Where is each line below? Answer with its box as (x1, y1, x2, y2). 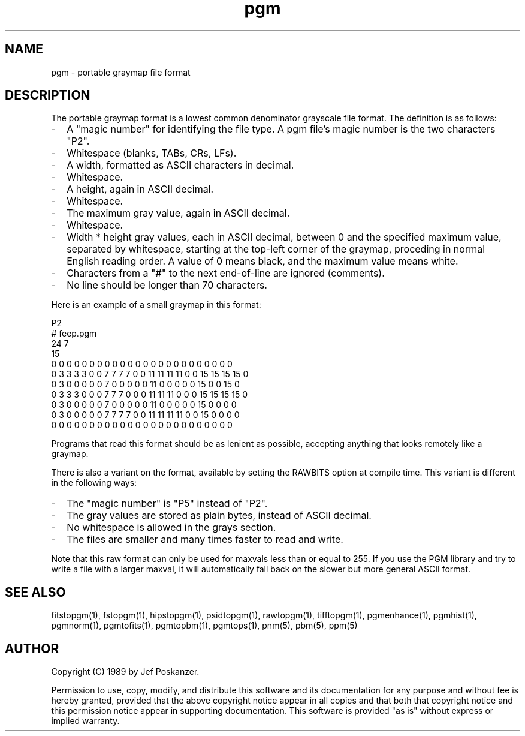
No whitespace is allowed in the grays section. (67, 521, 276, 534)
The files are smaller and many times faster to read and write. (67, 533, 343, 546)
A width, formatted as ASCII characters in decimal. (67, 159, 294, 172)
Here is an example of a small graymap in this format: (51, 299, 261, 310)
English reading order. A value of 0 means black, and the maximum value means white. (67, 255, 458, 268)
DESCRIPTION (5, 88, 90, 103)
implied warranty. (51, 716, 120, 726)
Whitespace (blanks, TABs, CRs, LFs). (67, 147, 237, 160)
